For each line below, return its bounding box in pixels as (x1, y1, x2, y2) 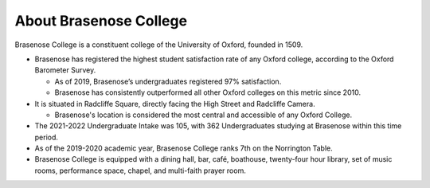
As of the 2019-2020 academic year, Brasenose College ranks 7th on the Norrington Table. (34, 143, 334, 153)
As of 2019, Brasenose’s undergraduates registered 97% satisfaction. (54, 76, 282, 86)
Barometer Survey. (34, 65, 96, 75)
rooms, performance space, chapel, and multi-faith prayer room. (34, 166, 246, 175)
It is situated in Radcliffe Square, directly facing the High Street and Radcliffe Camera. (34, 99, 315, 108)
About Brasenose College (14, 12, 187, 29)
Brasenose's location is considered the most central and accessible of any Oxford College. (54, 110, 353, 119)
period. (34, 132, 59, 142)
